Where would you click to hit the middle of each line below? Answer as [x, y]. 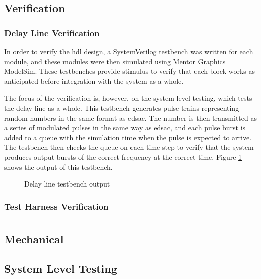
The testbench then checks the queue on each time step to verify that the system [129, 147]
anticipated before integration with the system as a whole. [94, 81]
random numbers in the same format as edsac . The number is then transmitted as [130, 117]
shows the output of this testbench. [58, 167]
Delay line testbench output [67, 184]
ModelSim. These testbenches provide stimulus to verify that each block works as [130, 71]
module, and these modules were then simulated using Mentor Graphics [115, 61]
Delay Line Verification [52, 32]
